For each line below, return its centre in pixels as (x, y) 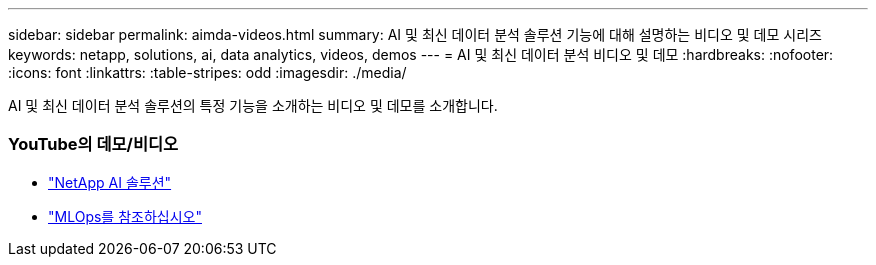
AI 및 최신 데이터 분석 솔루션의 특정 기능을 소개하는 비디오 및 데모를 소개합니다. (253, 105)
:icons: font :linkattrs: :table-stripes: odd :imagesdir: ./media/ (207, 72)
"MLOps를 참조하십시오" (125, 216)
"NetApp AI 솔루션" (110, 182)
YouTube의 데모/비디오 (93, 144)
